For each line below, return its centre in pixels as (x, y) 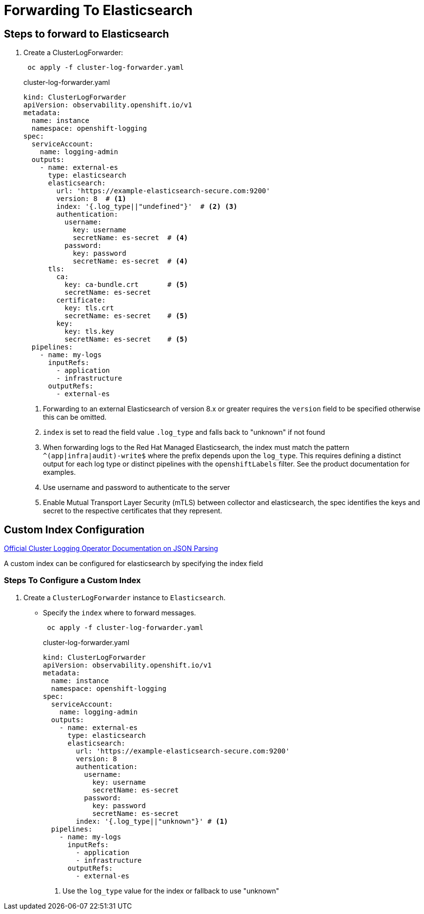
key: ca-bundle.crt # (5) (126, 285)
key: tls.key (89, 332)
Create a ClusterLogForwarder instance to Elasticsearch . (125, 597)
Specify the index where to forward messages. (120, 612)
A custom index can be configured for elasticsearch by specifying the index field (133, 564)
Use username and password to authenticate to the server (137, 487)
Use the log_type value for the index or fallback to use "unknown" (171, 891)
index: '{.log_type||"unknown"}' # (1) (152, 821)
